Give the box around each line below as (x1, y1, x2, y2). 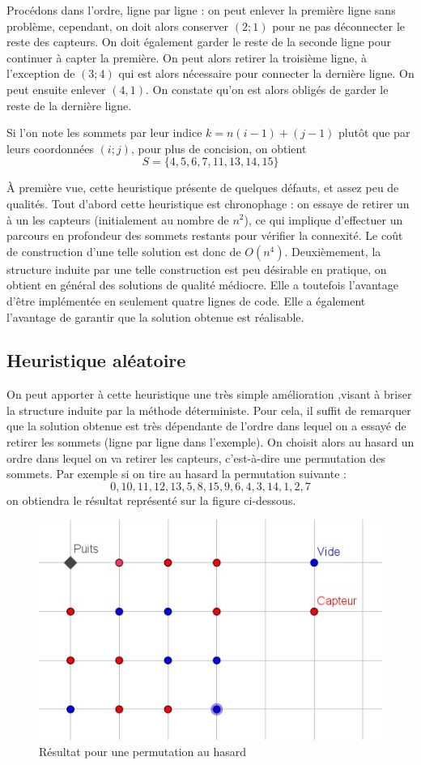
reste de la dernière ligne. (6, 96, 132, 113)
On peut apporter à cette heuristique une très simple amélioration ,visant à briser (6, 386, 412, 403)
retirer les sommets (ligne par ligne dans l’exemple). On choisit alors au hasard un (6, 434, 415, 451)
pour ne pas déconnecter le (272, 17, 406, 34)
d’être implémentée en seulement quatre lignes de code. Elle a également (6, 292, 366, 309)
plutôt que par (338, 124, 410, 141)
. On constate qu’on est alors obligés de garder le (145, 80, 389, 97)
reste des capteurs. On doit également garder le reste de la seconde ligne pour (6, 33, 392, 50)
